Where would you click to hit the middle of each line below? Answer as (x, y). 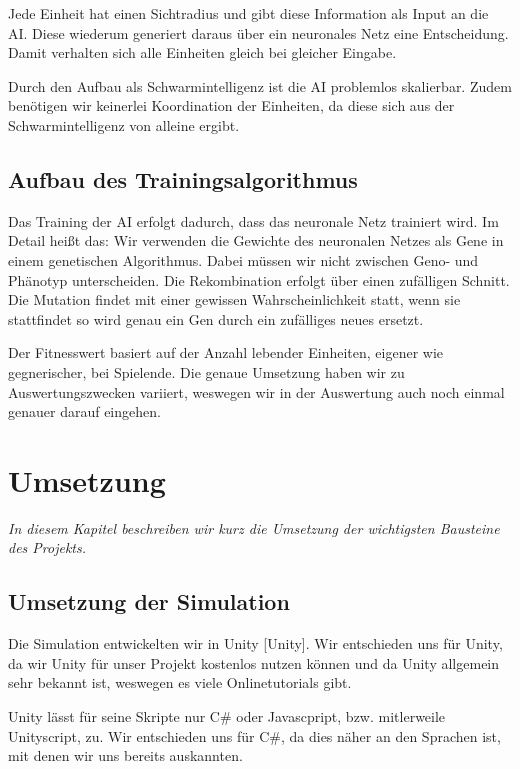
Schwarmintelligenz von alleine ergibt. (124, 124)
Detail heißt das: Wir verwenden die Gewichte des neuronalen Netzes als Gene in (256, 240)
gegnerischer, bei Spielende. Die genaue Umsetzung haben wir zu (206, 371)
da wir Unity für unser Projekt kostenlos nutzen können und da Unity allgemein (254, 662)
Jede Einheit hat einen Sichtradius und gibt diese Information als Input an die (248, 13)
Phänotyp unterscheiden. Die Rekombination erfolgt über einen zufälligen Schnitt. (259, 279)
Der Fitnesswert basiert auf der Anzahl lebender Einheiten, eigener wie (226, 352)
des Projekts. (47, 547)
